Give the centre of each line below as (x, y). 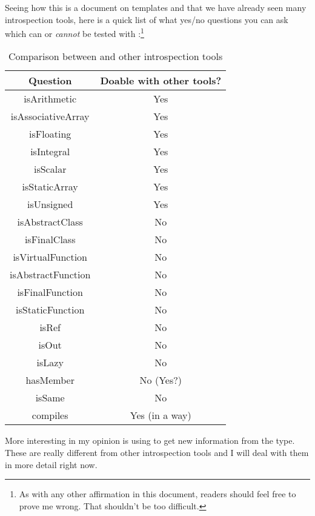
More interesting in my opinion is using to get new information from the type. (150, 441)
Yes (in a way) (161, 415)
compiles (50, 415)
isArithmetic (50, 99)
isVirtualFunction (50, 257)
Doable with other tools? (161, 81)
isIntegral (50, 152)
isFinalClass (50, 240)
